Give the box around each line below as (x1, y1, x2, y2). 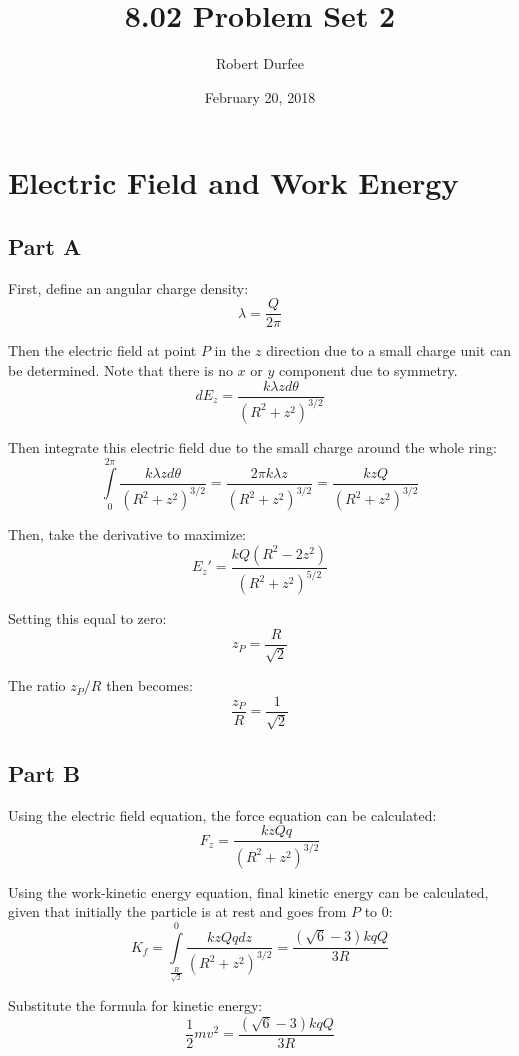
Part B (8, 757, 81, 788)
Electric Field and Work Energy (8, 162, 459, 203)
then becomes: (106, 675, 193, 696)
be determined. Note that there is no (8, 359, 233, 380)
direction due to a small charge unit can (266, 340, 511, 361)
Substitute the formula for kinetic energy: (8, 995, 263, 1016)
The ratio (8, 675, 66, 696)
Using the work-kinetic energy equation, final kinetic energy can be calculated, (8, 881, 489, 902)
